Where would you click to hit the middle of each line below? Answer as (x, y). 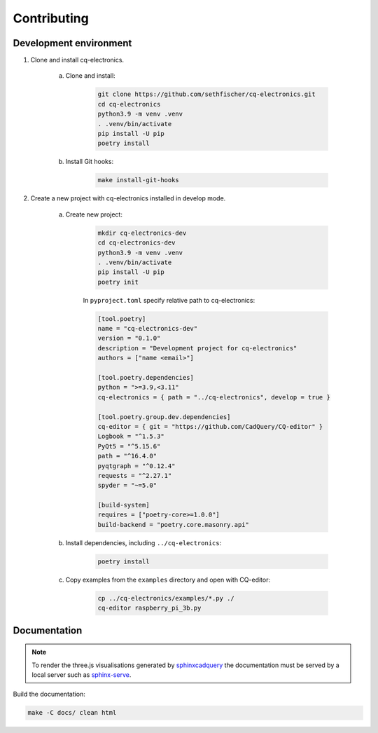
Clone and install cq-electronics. (77, 60)
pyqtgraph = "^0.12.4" (136, 466)
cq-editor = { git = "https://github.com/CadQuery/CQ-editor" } (210, 426)
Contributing (51, 18)
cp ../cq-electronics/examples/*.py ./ (166, 598)
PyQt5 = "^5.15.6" (129, 446)
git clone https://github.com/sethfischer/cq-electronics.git (206, 94)
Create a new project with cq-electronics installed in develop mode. (128, 198)
